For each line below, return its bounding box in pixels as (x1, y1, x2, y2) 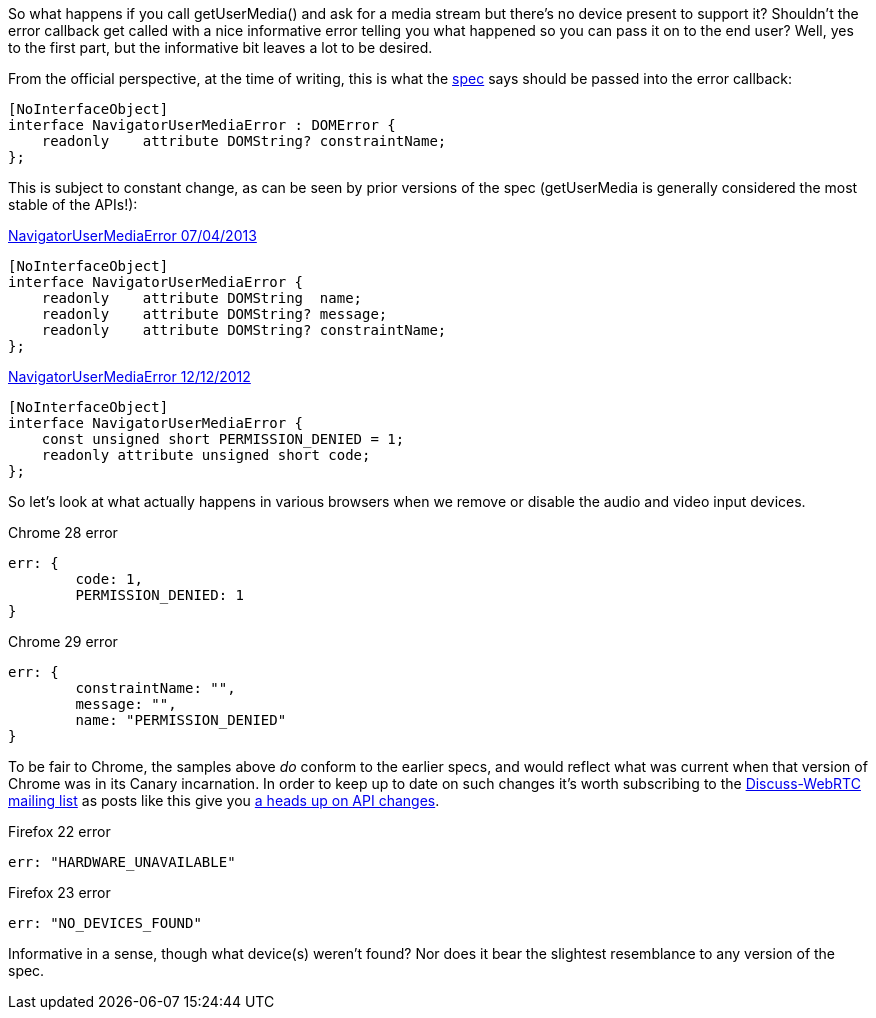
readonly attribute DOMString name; (41, 290, 363, 306)
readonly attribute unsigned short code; (41, 447, 371, 463)
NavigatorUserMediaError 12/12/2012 (8, 368, 251, 385)
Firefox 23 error (8, 884, 111, 901)
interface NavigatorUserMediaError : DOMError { (8, 117, 396, 133)
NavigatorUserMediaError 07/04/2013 (8, 227, 257, 244)
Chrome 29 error (8, 633, 118, 650)
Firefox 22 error (8, 823, 111, 840)
